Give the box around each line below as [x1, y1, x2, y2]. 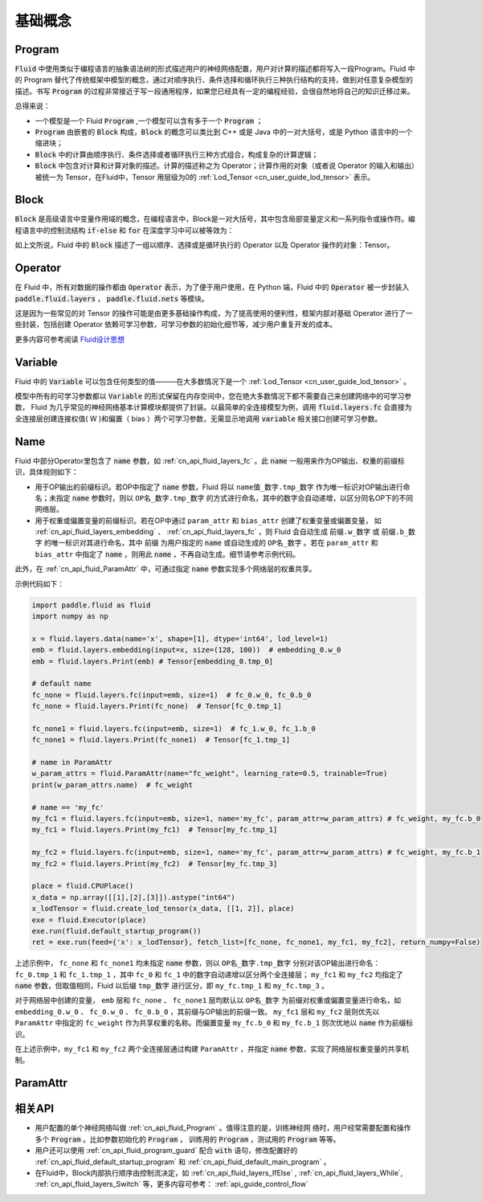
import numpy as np [31, 611, 108, 620]
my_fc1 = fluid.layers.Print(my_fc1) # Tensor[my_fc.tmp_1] [31, 825, 278, 835]
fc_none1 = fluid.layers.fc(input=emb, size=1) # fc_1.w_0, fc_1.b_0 [31, 724, 317, 733]
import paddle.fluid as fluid [31, 600, 151, 610]
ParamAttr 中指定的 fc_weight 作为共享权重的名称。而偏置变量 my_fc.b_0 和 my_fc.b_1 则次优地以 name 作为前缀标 [14, 1018, 414, 1028]
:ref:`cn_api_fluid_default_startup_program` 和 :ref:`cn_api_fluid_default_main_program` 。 [35, 1157, 331, 1167]
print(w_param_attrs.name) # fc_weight [31, 780, 193, 789]
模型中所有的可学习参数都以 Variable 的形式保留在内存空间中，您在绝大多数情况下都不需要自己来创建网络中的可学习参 [14, 391, 412, 401]
